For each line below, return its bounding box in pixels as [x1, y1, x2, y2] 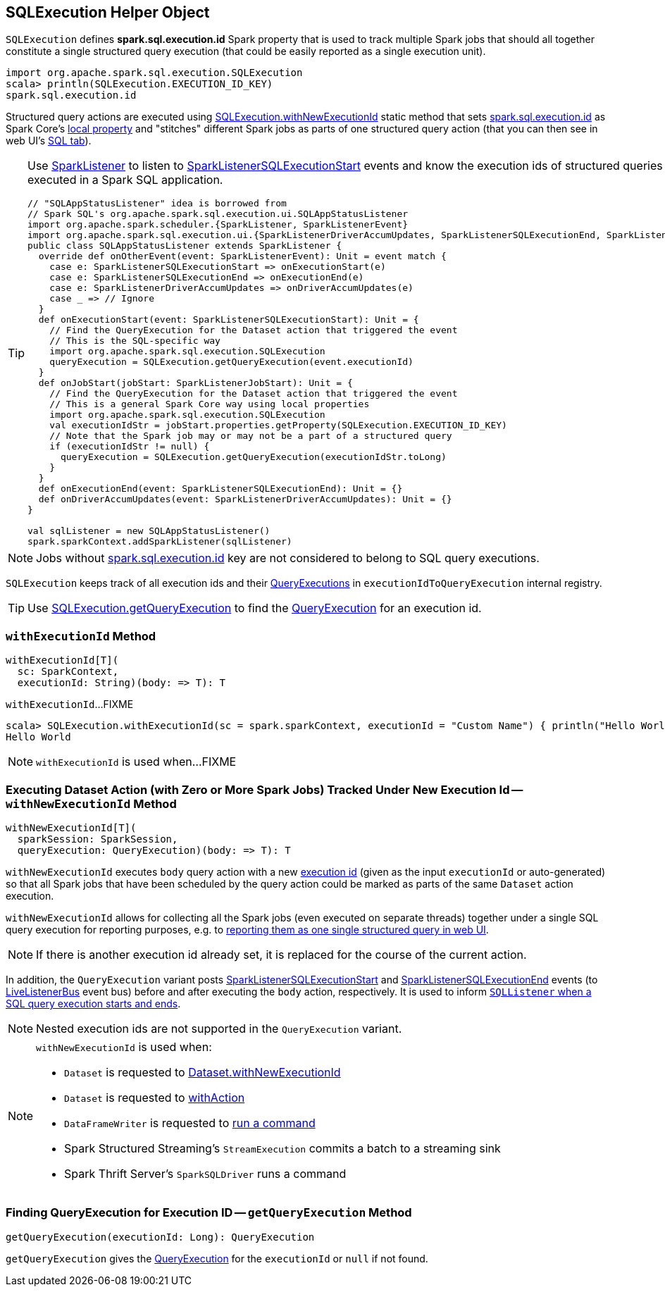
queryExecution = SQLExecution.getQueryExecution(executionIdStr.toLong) [60, 452, 447, 463]
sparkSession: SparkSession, [17, 833, 178, 845]
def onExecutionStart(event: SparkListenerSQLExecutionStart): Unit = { [38, 314, 419, 325]
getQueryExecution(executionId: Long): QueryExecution [6, 1231, 315, 1243]
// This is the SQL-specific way [49, 335, 220, 347]
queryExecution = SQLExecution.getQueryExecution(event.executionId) [49, 356, 414, 368]
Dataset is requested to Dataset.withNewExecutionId [64, 1064, 341, 1079]
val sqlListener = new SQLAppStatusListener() [27, 526, 271, 537]
